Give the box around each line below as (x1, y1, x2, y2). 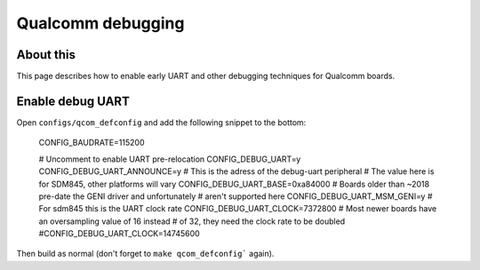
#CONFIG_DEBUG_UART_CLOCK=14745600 (38, 228, 200, 239)
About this (16, 47, 76, 62)
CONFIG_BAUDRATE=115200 (38, 138, 145, 148)
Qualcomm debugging (16, 13, 185, 33)
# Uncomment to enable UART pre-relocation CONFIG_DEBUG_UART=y (38, 154, 301, 164)
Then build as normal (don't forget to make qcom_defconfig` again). (16, 249, 275, 259)
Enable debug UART (16, 93, 131, 108)
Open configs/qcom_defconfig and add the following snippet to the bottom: (16, 116, 307, 128)
